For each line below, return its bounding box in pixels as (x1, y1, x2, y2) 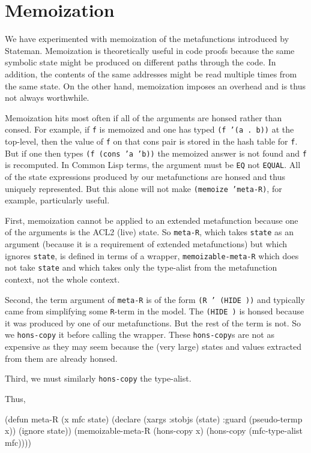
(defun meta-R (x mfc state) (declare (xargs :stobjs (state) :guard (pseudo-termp (5, 412, 303, 425)
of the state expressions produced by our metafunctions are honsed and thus (5, 170, 285, 182)
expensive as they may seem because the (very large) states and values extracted (5, 340, 302, 353)
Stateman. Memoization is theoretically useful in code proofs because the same (5, 44, 295, 56)
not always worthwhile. (5, 91, 89, 104)
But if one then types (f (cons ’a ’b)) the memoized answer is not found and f (5, 146, 307, 159)
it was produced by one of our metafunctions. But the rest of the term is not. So (5, 316, 301, 329)
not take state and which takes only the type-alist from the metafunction (5, 261, 277, 274)
